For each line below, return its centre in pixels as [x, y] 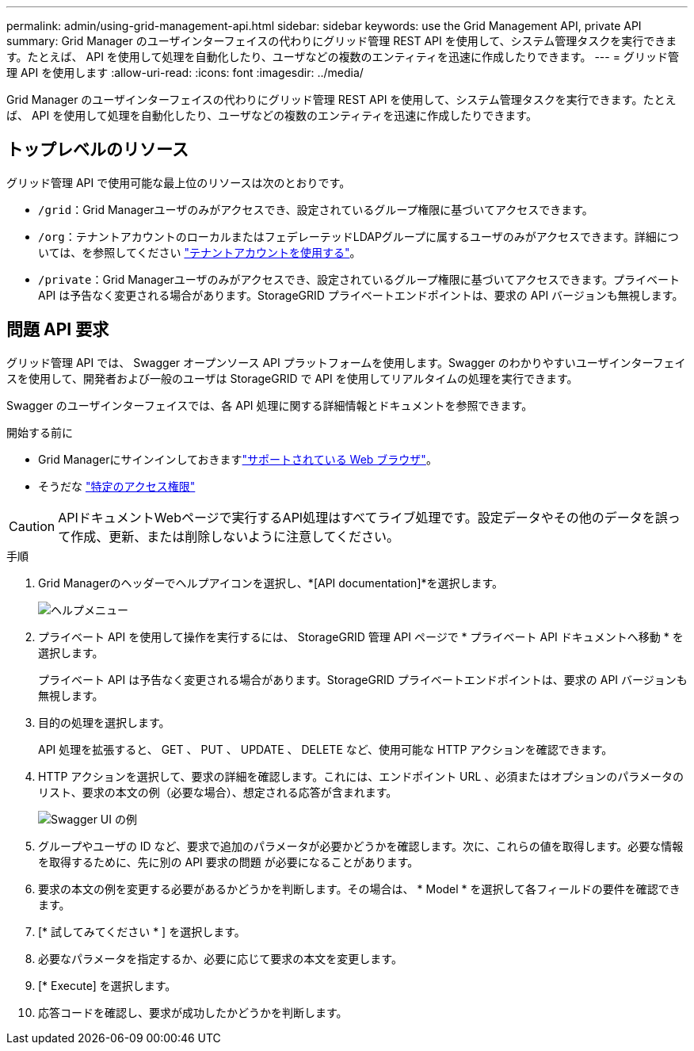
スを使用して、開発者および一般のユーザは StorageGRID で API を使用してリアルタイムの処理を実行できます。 [292, 378]
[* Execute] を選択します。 [107, 985]
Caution [32, 526]
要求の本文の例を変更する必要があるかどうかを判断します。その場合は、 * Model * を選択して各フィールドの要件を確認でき [359, 889]
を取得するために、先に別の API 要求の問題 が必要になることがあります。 [229, 862]
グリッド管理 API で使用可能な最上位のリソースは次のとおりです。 [179, 182]
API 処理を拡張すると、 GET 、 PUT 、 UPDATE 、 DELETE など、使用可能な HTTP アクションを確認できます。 [326, 749]
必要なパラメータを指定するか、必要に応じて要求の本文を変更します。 [220, 958]
